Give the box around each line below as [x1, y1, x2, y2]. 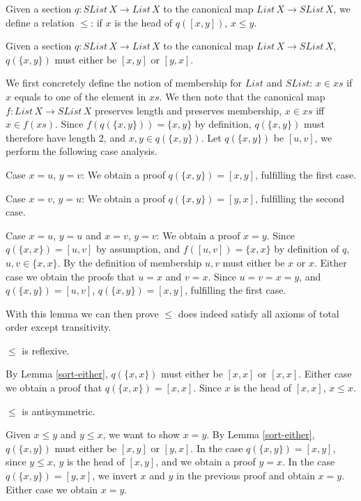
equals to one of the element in [14, 89, 146, 103]
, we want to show [102, 427, 180, 442]
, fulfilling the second [254, 190, 344, 205]
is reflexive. [22, 343, 70, 357]
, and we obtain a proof [155, 454, 256, 469]
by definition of [274, 241, 339, 256]
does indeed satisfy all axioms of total [178, 306, 339, 320]
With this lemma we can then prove [6, 306, 159, 320]
